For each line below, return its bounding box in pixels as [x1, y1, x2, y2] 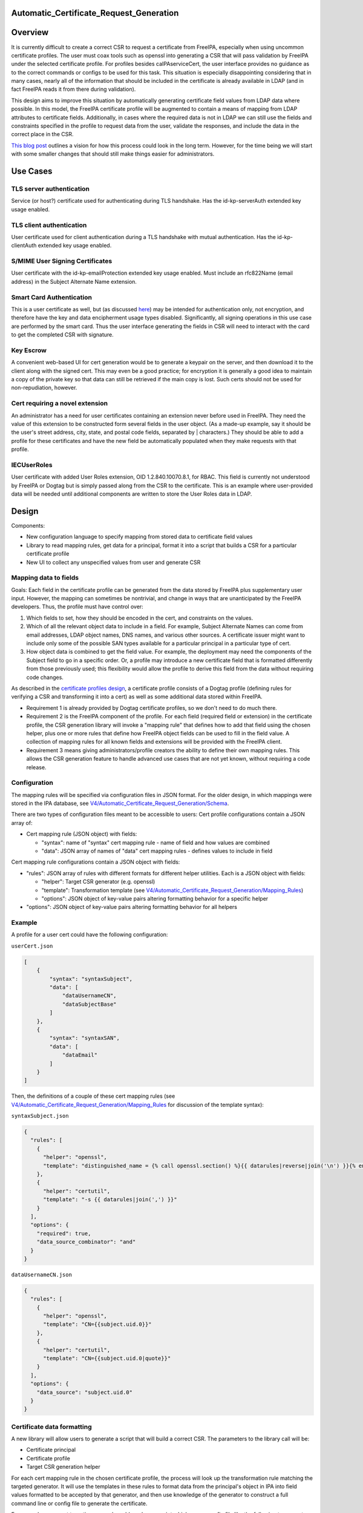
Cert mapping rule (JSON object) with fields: [26, 830, 137, 838]
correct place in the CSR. [11, 131, 74, 138]
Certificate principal [26, 1446, 76, 1454]
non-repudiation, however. [11, 384, 77, 392]
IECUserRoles [11, 461, 53, 469]
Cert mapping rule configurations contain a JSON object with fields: [11, 858, 180, 865]
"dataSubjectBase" [62, 1000, 117, 1008]
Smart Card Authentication [11, 293, 92, 301]
